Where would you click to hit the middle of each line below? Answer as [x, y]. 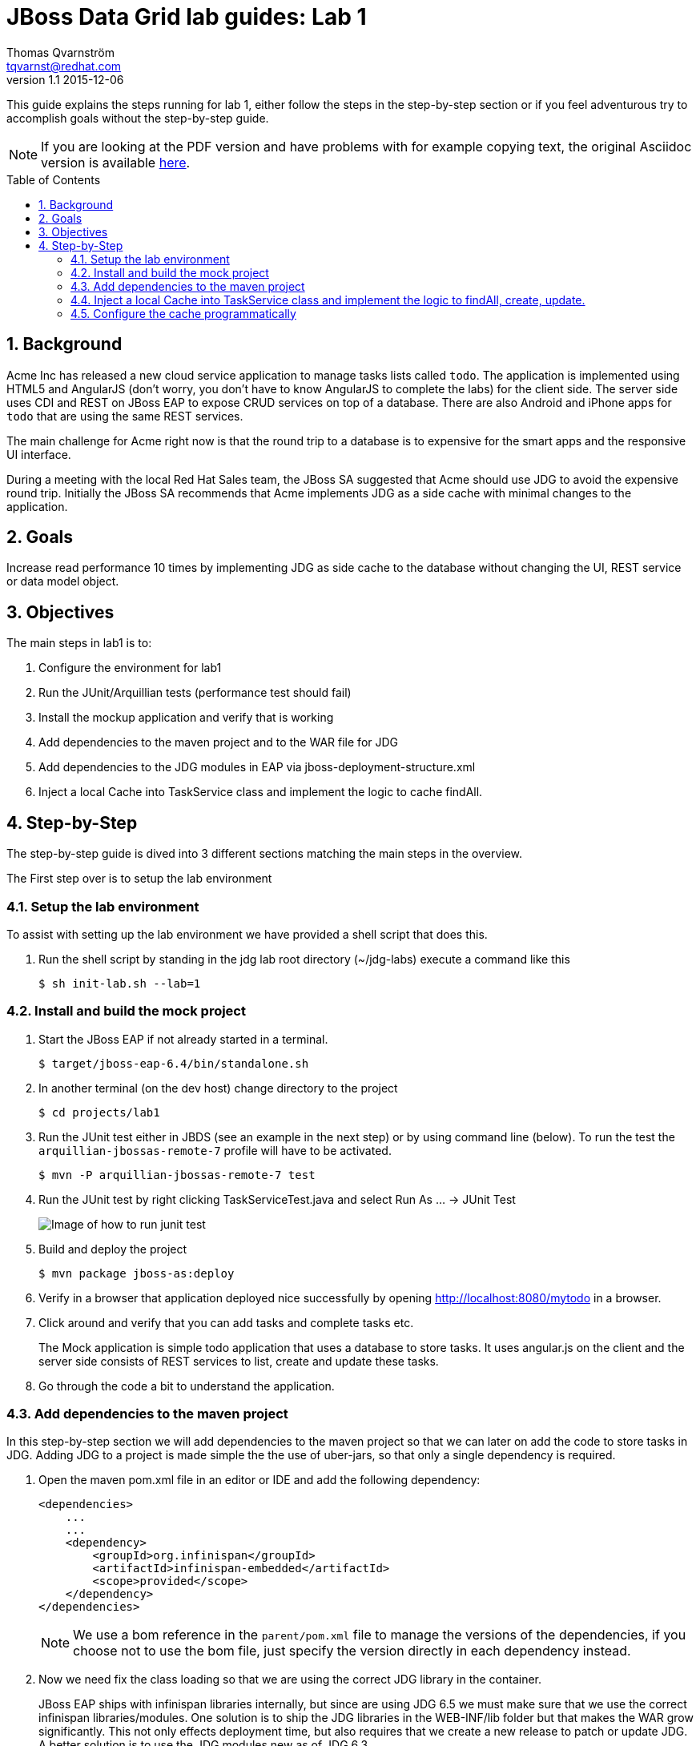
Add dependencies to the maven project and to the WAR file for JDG [219, 742]
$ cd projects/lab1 [99, 1112]
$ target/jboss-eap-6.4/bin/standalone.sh [174, 1063]
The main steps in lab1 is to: [79, 643]
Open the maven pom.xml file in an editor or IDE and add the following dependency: [259, 1480]
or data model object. [63, 581]
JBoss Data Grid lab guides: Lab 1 [187, 17]
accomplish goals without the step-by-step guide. [138, 118]
